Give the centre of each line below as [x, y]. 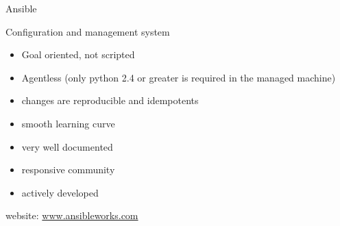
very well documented [67, 146]
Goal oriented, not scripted [78, 54]
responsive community [68, 169]
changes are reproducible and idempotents [110, 100]
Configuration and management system [88, 31]
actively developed [60, 192]
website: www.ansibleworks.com [72, 215]
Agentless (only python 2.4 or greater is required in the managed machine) [179, 77]
